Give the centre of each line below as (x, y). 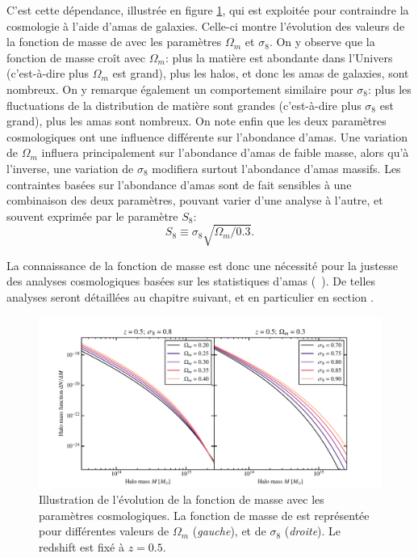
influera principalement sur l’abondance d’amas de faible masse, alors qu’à (225, 152)
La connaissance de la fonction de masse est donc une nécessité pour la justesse (203, 265)
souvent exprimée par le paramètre (92, 216)
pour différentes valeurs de (104, 531)
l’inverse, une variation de (70, 168)
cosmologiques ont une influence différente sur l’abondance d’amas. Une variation (207, 136)
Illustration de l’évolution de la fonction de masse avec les (182, 499)
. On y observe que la (322, 42)
